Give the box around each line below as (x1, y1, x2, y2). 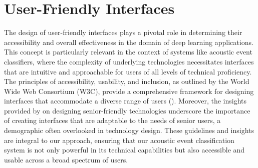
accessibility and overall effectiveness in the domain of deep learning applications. (4, 36, 253, 47)
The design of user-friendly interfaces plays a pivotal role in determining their (4, 27, 242, 37)
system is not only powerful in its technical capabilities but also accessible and (4, 144, 245, 155)
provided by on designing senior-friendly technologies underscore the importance (4, 105, 250, 115)
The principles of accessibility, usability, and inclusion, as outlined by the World (4, 76, 249, 86)
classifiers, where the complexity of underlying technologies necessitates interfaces (4, 56, 254, 66)
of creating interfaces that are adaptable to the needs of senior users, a (4, 115, 221, 125)
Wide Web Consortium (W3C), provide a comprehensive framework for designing (4, 85, 254, 96)
